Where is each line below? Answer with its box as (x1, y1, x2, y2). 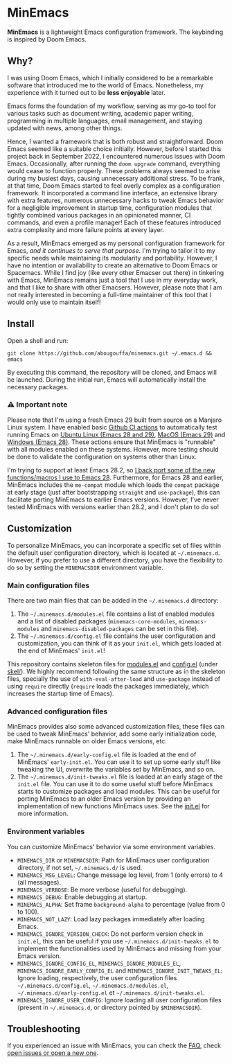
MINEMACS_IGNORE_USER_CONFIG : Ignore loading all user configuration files (17, 995, 222, 1004)
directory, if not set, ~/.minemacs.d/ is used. (17, 863, 143, 871)
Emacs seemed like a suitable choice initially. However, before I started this (7, 144, 222, 153)
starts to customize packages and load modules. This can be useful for (17, 788, 220, 796)
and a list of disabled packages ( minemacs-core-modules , (17, 617, 177, 625)
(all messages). (17, 878, 61, 886)
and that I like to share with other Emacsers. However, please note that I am (7, 283, 222, 292)
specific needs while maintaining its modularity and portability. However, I (7, 254, 217, 262)
